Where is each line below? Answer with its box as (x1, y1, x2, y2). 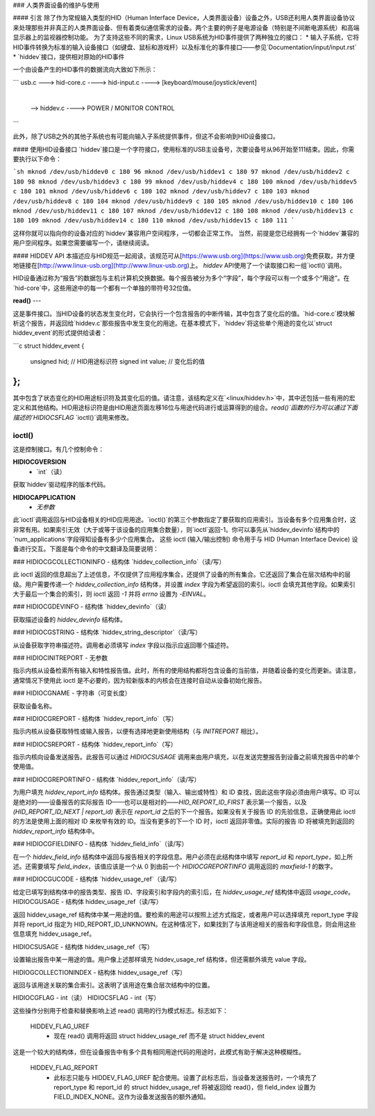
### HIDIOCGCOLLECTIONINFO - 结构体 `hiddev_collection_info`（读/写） (12, 557, 226, 566)
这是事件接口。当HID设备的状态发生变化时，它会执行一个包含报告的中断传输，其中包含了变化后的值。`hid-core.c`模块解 (12, 309, 356, 318)
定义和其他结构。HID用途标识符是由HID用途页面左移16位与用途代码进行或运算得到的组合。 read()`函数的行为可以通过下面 (12, 403, 358, 412)
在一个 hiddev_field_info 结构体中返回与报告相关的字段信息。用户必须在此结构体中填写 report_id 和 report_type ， (12, 852, 335, 861)
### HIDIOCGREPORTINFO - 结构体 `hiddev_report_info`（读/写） (12, 775, 201, 784)
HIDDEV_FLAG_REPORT (30, 1064, 99, 1072)
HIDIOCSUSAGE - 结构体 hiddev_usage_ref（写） (12, 942, 153, 951)
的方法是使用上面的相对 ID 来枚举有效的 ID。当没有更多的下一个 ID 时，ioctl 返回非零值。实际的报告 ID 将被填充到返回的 (12, 817, 355, 825)
